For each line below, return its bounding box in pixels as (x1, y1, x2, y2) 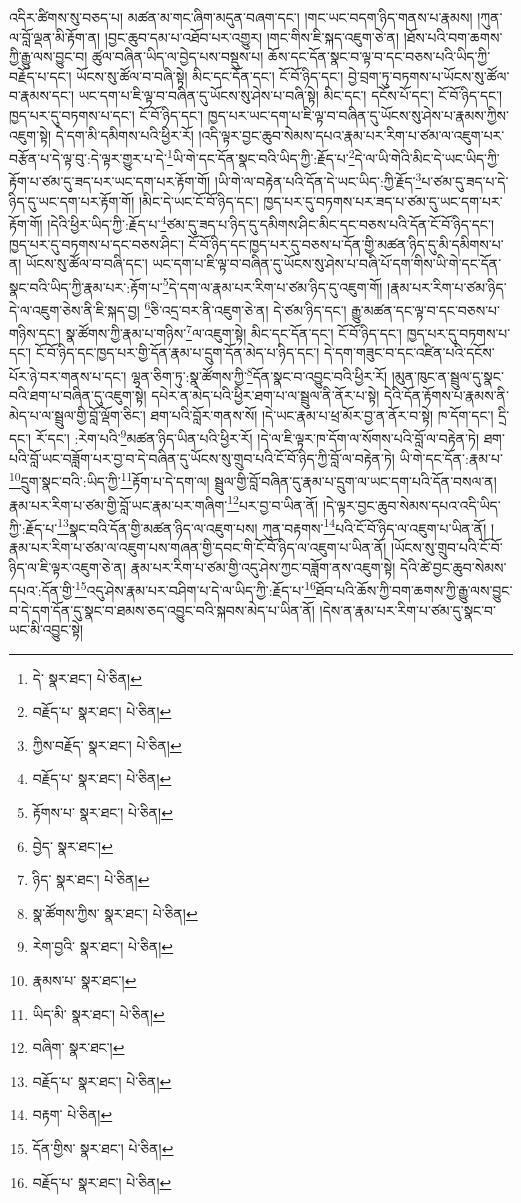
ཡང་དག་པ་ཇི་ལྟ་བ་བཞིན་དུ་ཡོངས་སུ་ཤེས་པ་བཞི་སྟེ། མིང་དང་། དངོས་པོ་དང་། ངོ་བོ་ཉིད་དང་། (78, 85, 503, 106)
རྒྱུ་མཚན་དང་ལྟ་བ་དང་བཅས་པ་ (351, 299, 501, 320)
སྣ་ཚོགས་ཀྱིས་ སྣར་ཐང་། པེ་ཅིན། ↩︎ (32, 902, 198, 923)
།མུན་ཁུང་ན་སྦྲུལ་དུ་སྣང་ (391, 365, 504, 386)
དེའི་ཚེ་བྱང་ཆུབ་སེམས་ (400, 556, 507, 577)
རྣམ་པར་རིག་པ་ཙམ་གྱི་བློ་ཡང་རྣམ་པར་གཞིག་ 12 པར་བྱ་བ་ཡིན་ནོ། (9, 491, 319, 515)
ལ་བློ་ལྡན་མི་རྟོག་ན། (9, 26, 101, 47)
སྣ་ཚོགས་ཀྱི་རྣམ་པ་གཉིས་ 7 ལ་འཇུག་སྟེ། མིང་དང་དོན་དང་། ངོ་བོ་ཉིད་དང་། (65, 320, 402, 343)
